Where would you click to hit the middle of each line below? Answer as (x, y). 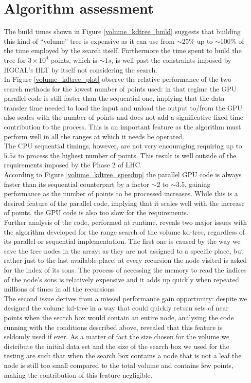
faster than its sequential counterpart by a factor (77, 184)
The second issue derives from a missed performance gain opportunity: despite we (125, 298)
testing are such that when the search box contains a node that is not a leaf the (123, 356)
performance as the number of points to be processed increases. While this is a (121, 193)
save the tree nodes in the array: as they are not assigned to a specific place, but (124, 250)
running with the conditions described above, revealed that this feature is (113, 327)
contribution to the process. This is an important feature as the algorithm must (123, 127)
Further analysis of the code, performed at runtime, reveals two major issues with (125, 222)
